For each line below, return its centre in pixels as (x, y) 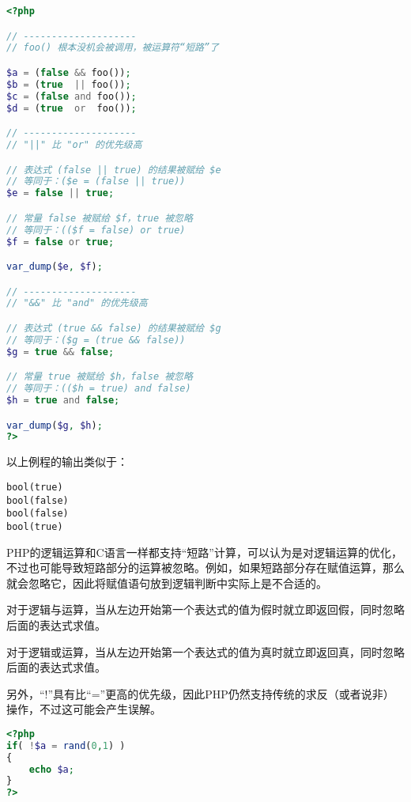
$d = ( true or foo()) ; (72, 108)
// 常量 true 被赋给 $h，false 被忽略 (100, 377)
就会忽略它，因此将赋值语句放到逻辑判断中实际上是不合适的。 (167, 583)
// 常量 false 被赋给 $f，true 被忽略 (100, 218)
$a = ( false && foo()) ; (69, 72)
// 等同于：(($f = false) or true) (96, 230)
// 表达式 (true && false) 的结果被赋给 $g (114, 328)
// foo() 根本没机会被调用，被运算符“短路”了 (113, 48)
